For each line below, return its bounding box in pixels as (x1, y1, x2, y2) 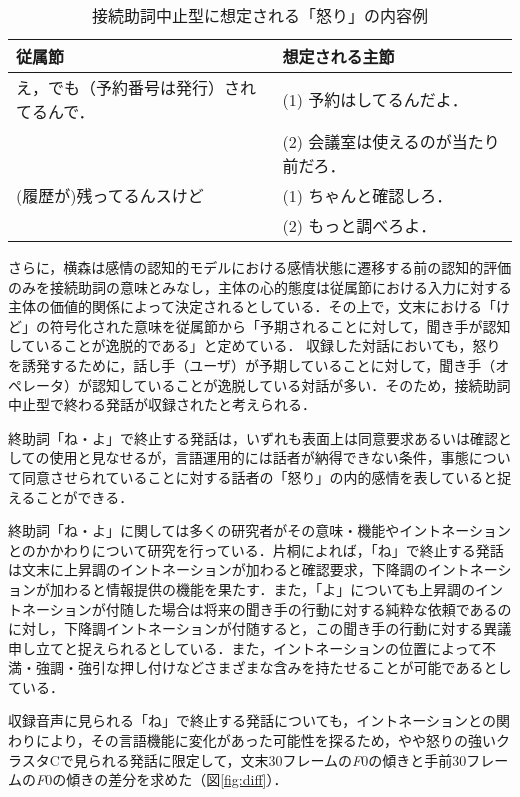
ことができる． (35, 486, 134, 507)
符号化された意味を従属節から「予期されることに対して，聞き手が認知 (49, 315, 511, 336)
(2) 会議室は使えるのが (282, 130, 452, 153)
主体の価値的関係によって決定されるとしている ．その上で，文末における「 (8, 296, 496, 317)
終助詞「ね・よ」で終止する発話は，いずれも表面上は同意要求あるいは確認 (8, 427, 498, 448)
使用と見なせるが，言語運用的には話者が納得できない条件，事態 (49, 447, 469, 468)
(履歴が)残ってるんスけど (16, 184, 204, 207)
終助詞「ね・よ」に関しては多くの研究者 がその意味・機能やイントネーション (8, 520, 512, 541)
